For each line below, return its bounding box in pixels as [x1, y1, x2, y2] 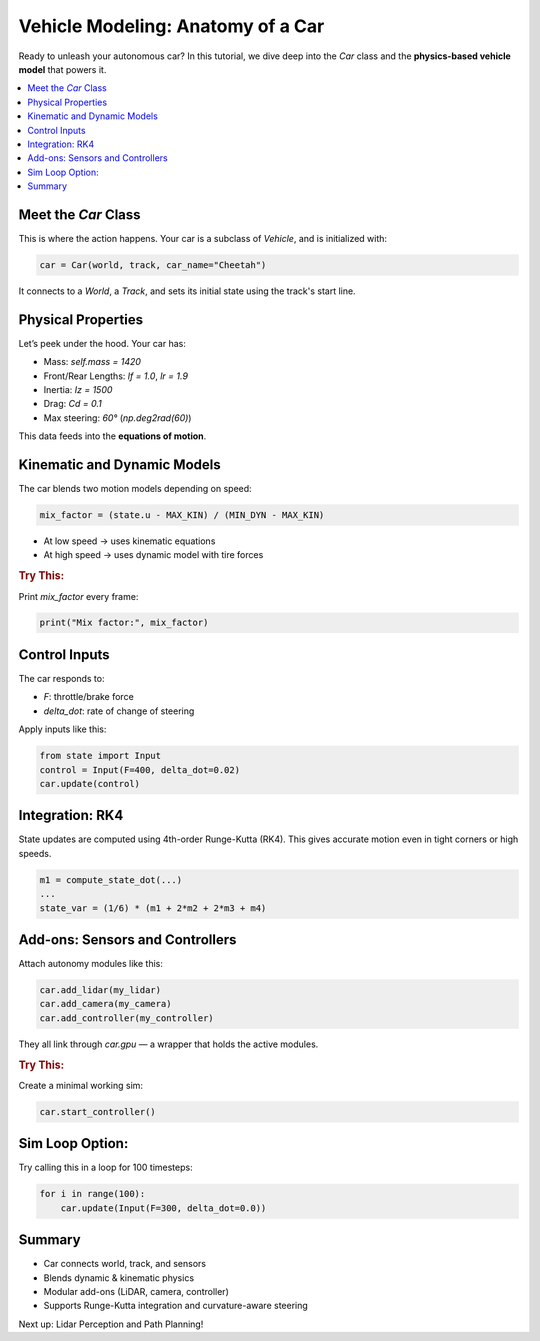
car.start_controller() [39, 1106, 157, 1117]
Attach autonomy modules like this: [18, 958, 164, 970]
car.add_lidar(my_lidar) [39, 985, 162, 996]
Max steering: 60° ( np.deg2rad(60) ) [43, 411, 192, 424]
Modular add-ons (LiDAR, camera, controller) [43, 1286, 229, 1298]
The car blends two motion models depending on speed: [18, 483, 252, 495]
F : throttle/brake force [43, 691, 134, 703]
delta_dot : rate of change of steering [43, 705, 195, 717]
